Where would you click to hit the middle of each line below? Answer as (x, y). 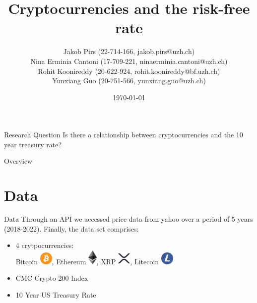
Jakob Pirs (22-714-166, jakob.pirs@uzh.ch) (129, 51)
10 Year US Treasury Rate (56, 294)
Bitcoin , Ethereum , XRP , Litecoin (87, 261)
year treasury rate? (33, 144)
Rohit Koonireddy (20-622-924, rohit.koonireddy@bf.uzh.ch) (129, 71)
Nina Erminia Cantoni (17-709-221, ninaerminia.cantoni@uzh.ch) (129, 61)
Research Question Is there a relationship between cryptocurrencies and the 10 (124, 135)
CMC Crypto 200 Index (52, 278)
